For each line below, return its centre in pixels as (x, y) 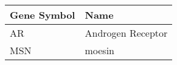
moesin (100, 50)
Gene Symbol (43, 15)
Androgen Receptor (126, 33)
